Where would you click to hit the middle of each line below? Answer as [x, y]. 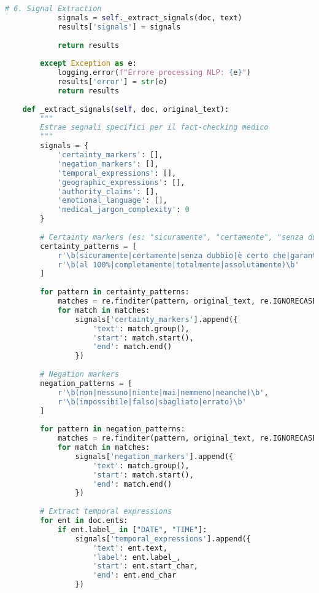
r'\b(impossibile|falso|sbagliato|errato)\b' [152, 402]
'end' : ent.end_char [135, 575]
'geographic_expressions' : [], [121, 182]
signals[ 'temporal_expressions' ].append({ [163, 539]
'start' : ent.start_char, [146, 566]
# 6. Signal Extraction [53, 9]
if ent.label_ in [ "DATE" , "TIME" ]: [132, 529]
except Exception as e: [88, 64]
